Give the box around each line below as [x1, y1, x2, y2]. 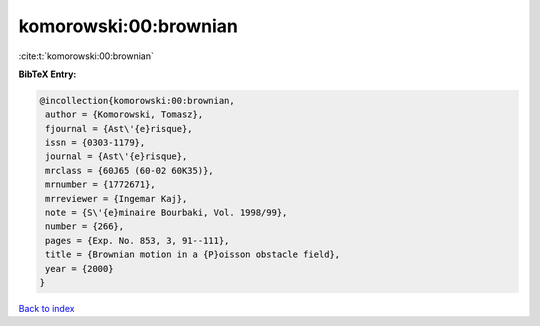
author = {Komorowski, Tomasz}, [45, 109, 204, 120]
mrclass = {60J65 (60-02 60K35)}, [45, 165, 214, 176]
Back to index [18, 302, 75, 314]
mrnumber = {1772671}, [45, 179, 157, 190]
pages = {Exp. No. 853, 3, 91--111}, [45, 235, 230, 246]
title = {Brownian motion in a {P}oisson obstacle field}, [45, 249, 341, 260]
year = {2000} [45, 263, 114, 274]
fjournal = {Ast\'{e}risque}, [45, 123, 194, 134]
